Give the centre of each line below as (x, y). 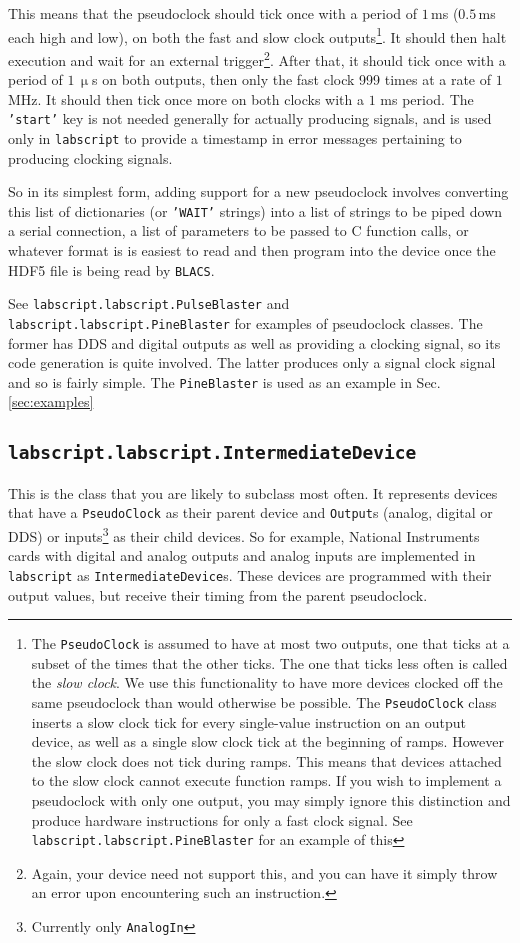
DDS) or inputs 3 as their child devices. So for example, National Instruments (244, 534)
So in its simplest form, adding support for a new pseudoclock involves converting (258, 191)
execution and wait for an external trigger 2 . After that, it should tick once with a (257, 58)
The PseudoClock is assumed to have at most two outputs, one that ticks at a (270, 643)
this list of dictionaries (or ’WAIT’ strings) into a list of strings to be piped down (255, 210)
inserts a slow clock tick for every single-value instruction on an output (248, 721)
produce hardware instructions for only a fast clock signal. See (222, 819)
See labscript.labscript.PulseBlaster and (149, 303)
